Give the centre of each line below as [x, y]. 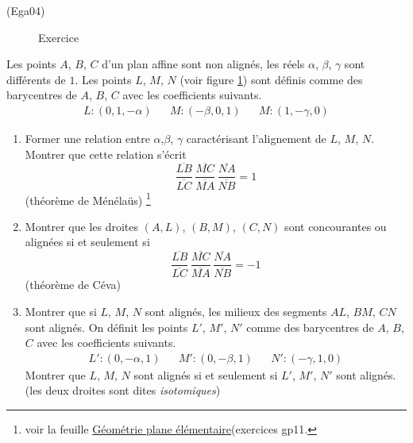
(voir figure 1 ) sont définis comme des [271, 79]
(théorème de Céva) [73, 285]
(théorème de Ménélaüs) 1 [88, 198]
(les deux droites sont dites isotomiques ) [123, 390]
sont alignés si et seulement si [206, 374]
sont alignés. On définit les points [106, 327]
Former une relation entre [87, 138]
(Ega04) [26, 10]
